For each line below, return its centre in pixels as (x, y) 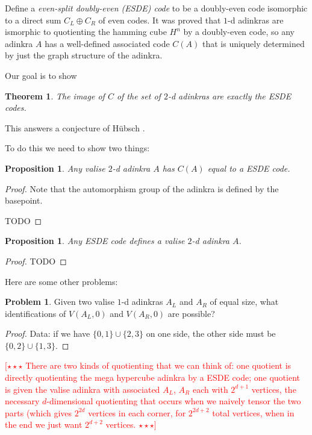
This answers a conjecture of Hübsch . (75, 127)
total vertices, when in (253, 412)
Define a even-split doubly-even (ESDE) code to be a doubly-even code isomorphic (156, 8)
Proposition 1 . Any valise (55, 168)
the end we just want (44, 424)
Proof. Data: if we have (48, 333)
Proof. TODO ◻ (36, 261)
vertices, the (274, 389)
